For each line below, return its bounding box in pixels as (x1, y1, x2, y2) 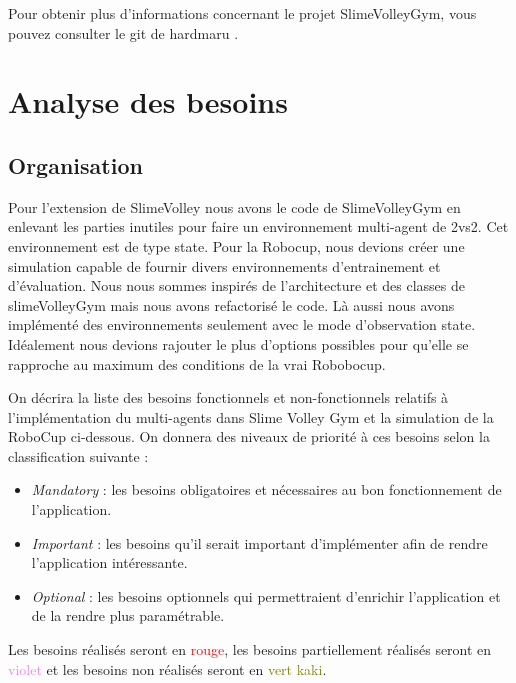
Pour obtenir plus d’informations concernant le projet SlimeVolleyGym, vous (8, 3, 477, 23)
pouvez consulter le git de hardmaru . (8, 22, 239, 43)
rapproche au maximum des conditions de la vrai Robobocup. (8, 353, 386, 374)
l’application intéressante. (31, 552, 188, 573)
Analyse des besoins (8, 81, 288, 122)
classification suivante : (8, 445, 149, 466)
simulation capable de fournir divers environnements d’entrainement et (8, 255, 441, 276)
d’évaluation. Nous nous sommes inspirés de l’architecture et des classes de (8, 275, 465, 296)
